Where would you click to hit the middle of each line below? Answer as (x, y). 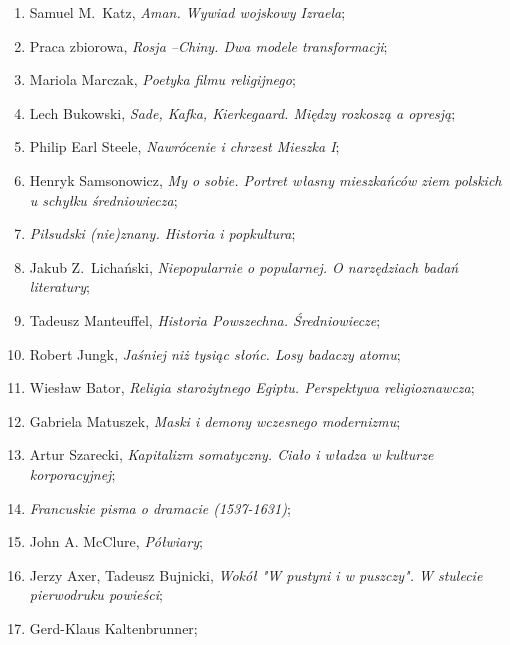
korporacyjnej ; (72, 473)
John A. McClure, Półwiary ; (116, 541)
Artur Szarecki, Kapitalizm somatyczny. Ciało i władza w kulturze (231, 454)
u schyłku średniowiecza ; (103, 199)
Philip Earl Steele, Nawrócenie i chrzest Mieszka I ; (184, 146)
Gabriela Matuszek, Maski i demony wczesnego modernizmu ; (215, 420)
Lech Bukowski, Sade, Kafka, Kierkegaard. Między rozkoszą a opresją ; (242, 112)
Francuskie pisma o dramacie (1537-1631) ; (160, 507)
